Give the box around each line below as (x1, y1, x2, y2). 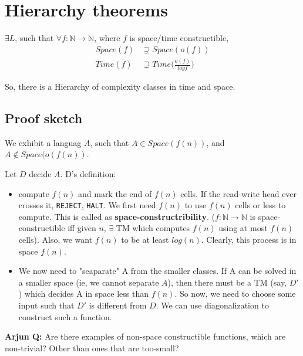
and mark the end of (78, 187, 152, 199)
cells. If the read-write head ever (180, 187, 297, 199)
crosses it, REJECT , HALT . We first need (18, 199, 156, 211)
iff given (68, 222, 96, 234)
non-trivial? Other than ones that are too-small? (5, 341, 179, 354)
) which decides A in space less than (18, 287, 149, 300)
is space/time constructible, (129, 32, 229, 44)
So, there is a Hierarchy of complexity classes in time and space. (5, 80, 235, 92)
